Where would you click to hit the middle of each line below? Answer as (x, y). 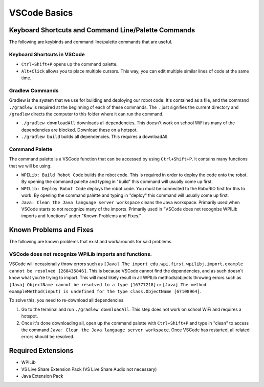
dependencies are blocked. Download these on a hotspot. (79, 130)
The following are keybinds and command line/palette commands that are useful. (91, 42)
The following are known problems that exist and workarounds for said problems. (91, 242)
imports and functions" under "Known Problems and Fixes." (81, 216)
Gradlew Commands (34, 91)
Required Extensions (41, 351)
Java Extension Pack (42, 376)
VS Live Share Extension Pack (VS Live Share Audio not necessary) (89, 369)
